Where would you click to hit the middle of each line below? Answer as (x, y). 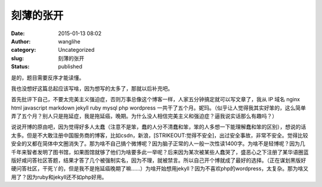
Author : (21, 41)
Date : (18, 33)
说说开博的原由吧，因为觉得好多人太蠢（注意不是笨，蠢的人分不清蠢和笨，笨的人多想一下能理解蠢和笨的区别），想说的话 (159, 127)
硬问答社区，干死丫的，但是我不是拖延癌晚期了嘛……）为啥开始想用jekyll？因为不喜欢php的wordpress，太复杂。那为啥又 (160, 169)
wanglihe (69, 41)
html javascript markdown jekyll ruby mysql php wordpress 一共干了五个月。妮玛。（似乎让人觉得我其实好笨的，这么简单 (159, 108)
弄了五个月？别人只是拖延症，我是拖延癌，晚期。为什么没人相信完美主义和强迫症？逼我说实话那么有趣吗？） (144, 116)
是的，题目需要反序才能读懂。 (48, 77)
